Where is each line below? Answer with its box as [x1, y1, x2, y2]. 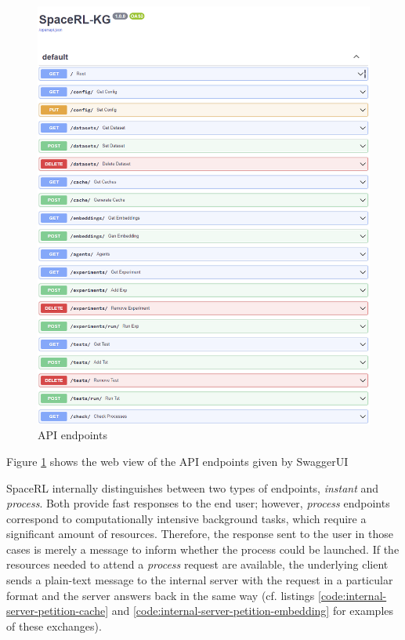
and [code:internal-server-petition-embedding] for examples [111, 602, 394, 619]
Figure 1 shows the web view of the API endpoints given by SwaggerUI [6, 453, 349, 469]
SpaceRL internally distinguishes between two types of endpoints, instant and [6, 479, 379, 496]
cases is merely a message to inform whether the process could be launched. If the [6, 540, 400, 557]
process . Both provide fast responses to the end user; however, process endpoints [6, 495, 390, 511]
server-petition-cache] [6, 602, 109, 619]
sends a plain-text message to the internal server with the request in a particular [6, 572, 393, 588]
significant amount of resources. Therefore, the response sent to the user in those [6, 525, 393, 542]
